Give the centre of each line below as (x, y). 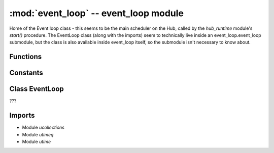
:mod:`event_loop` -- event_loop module (97, 13)
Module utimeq (38, 134)
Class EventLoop (37, 89)
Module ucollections (43, 127)
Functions (26, 57)
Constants (26, 73)
